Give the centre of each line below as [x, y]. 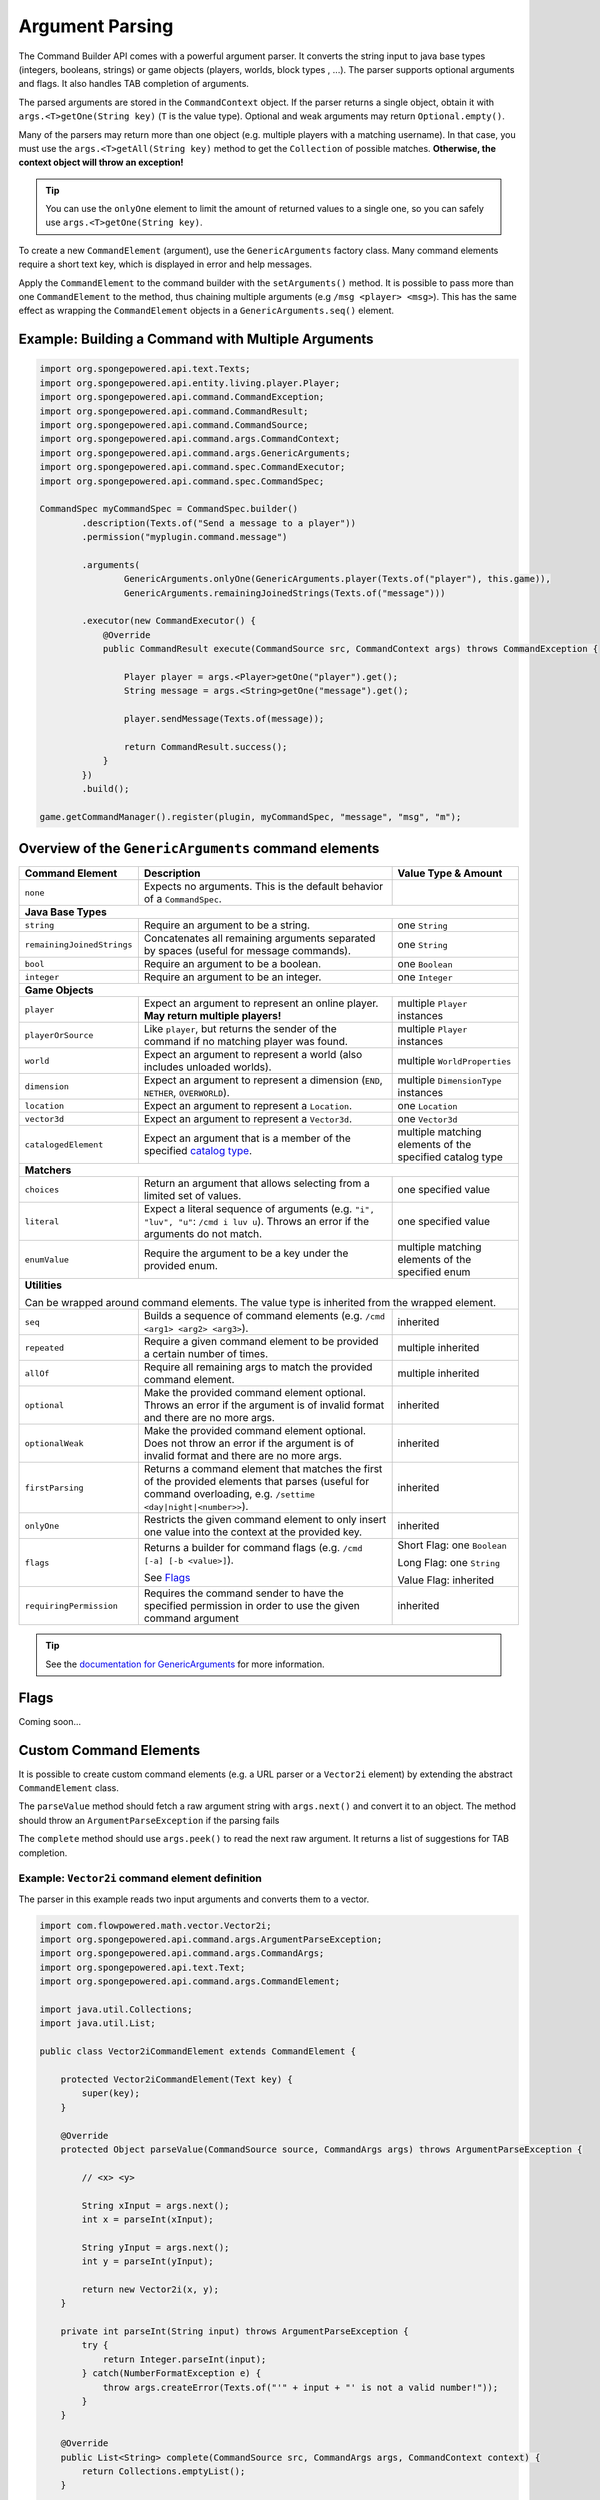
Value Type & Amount [450, 873]
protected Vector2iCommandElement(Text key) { [177, 2079]
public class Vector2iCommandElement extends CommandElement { [198, 2051]
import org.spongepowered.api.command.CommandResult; [174, 411]
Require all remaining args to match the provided [258, 1367]
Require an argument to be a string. [226, 925]
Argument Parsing [96, 26]
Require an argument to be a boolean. [232, 964]
